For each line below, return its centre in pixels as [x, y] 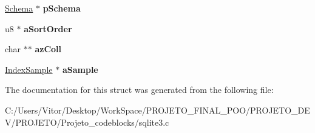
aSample [80, 69]
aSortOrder [48, 28]
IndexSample [29, 69]
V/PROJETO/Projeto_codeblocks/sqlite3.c [87, 122]
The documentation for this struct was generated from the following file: [139, 90]
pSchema [62, 8]
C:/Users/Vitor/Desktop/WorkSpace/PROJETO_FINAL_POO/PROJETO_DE [157, 110]
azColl [48, 49]
